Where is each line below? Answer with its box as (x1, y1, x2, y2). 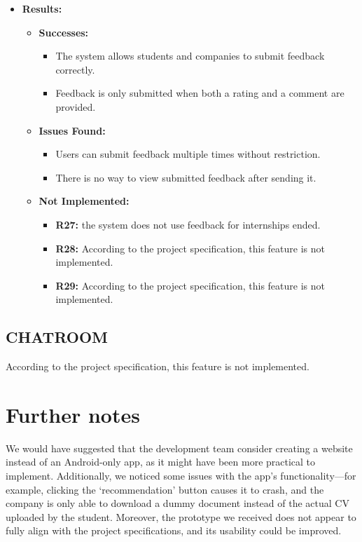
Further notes (6, 400, 140, 428)
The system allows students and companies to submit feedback (55, 48, 325, 63)
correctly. (55, 62, 95, 76)
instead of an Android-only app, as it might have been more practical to (6, 454, 316, 469)
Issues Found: (39, 123, 106, 137)
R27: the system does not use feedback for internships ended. (55, 217, 321, 231)
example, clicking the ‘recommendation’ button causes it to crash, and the (6, 482, 324, 496)
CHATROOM (6, 326, 109, 348)
